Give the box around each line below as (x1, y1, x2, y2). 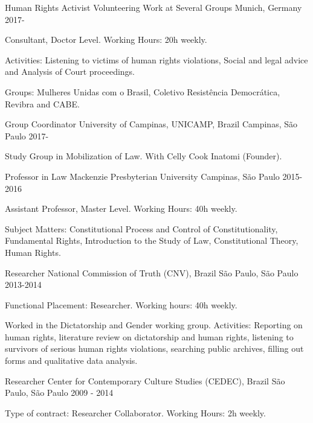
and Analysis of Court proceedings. (5, 65, 135, 78)
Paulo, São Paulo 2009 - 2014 (5, 386, 114, 399)
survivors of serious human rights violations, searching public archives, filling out (5, 342, 304, 355)
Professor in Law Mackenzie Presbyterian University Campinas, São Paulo (5, 170, 280, 182)
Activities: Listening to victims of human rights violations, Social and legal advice (5, 53, 308, 66)
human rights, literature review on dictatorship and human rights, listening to (5, 330, 294, 343)
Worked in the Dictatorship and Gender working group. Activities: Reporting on (5, 319, 303, 331)
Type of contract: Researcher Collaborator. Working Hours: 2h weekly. (5, 406, 266, 419)
